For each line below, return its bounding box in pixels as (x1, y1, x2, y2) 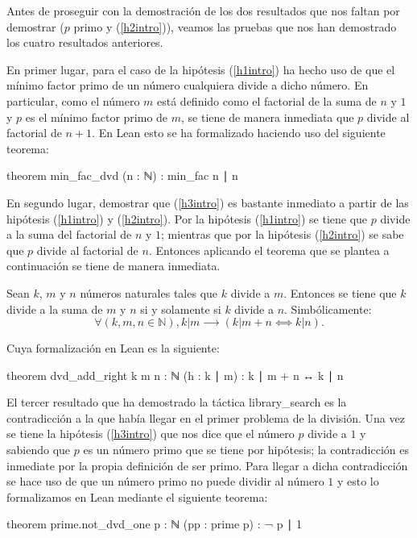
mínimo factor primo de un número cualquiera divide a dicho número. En (6, 77, 369, 94)
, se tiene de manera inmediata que (181, 108, 354, 125)
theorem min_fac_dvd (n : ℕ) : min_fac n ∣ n (6, 167, 238, 184)
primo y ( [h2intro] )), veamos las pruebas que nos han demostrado (73, 18, 397, 35)
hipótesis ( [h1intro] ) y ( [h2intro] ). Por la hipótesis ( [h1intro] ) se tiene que (6, 210, 368, 227)
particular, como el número (6, 92, 140, 109)
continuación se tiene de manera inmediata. (6, 257, 221, 274)
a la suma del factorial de (6, 226, 132, 243)
